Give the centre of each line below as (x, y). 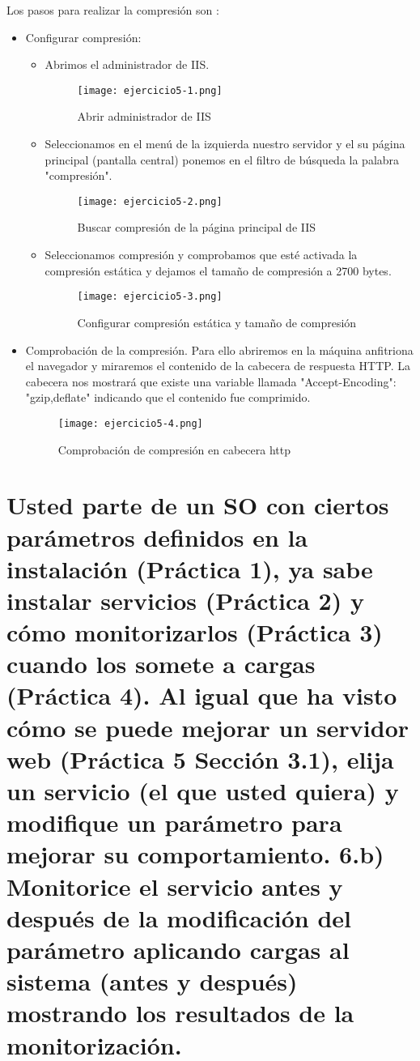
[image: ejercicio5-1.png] (150, 90)
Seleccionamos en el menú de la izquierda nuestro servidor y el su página (225, 144)
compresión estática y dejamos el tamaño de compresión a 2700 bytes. (218, 270)
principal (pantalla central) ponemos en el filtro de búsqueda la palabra (222, 159)
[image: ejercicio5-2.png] (150, 201)
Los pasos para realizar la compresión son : (113, 10)
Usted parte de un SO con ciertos (198, 505)
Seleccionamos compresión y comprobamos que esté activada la (201, 255)
